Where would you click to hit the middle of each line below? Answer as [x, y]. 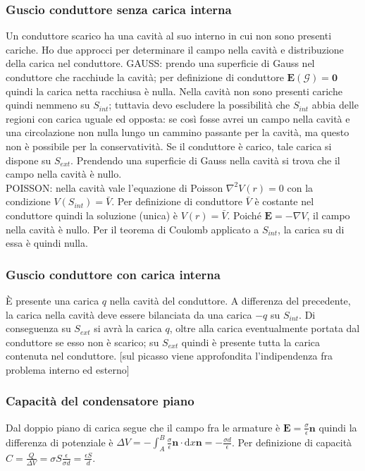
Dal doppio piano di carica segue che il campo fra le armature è [143, 427]
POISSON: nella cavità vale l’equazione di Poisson [115, 187]
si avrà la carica [128, 328]
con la [300, 187]
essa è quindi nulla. [47, 243]
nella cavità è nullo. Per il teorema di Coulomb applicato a [132, 229]
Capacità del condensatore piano [100, 401]
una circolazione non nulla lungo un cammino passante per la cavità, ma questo [178, 132]
